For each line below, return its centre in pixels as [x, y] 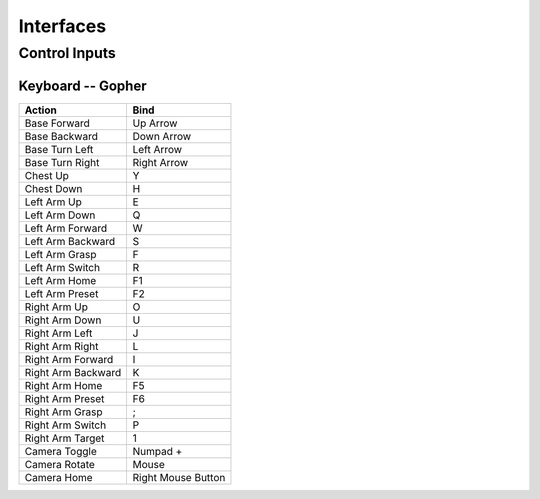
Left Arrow [157, 149]
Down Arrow [162, 136]
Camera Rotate [59, 464]
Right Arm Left [58, 333]
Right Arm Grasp [63, 412]
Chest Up [47, 175]
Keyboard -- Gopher [82, 85]
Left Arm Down [60, 215]
